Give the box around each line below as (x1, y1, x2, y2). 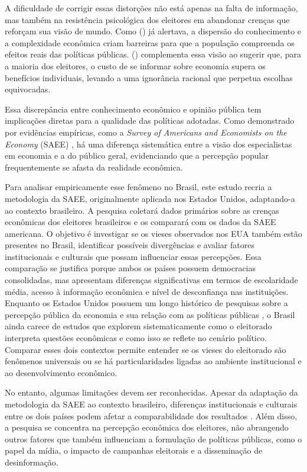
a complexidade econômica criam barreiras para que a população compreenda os (5, 36, 295, 49)
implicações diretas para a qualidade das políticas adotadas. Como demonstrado (5, 114, 295, 127)
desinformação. (5, 455, 58, 468)
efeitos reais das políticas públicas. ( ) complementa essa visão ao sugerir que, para (5, 48, 302, 60)
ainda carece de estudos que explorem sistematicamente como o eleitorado (5, 320, 272, 332)
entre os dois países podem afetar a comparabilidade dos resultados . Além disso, (5, 409, 298, 422)
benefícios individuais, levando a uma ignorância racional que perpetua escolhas (5, 71, 293, 84)
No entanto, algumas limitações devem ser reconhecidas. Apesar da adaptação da (5, 386, 298, 399)
